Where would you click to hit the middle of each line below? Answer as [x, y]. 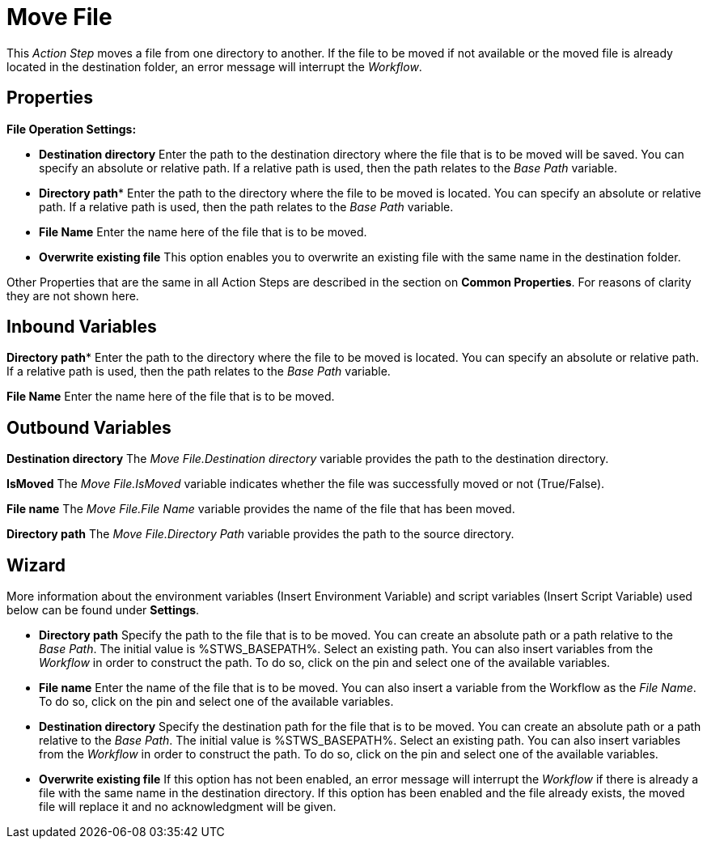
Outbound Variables [89, 427]
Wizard [36, 565]
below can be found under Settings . [103, 610]
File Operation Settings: [72, 129]
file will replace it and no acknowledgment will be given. [188, 807]
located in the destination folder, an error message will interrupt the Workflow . [214, 66]
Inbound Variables [82, 327]
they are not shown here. [73, 295]
